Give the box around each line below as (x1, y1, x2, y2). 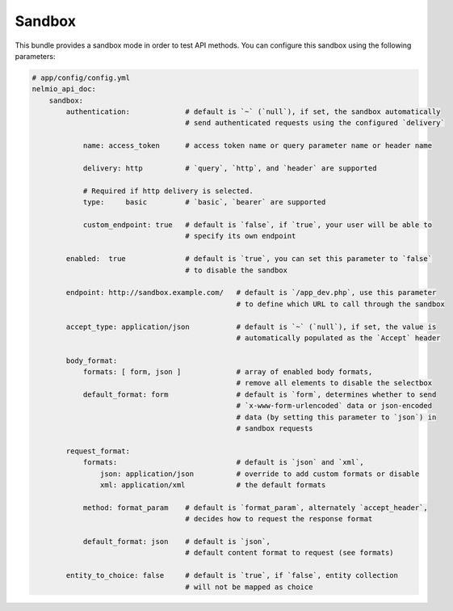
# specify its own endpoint (185, 231, 296, 241)
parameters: (15, 51, 56, 61)
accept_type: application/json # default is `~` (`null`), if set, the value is (65, 322, 437, 331)
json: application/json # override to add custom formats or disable (99, 469, 420, 478)
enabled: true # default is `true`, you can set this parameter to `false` (65, 255, 432, 263)
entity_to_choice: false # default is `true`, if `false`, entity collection (65, 571, 399, 580)
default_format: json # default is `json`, (82, 537, 271, 546)
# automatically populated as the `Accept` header (236, 333, 441, 343)
